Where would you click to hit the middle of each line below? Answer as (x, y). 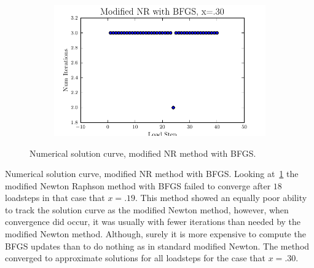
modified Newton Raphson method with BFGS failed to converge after (138, 185)
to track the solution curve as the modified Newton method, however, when (147, 209)
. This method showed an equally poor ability (221, 198)
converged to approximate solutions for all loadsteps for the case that (135, 258)
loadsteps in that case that (55, 198)
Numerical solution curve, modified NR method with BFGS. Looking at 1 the (152, 174)
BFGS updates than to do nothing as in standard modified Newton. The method (157, 246)
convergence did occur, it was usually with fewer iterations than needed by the (153, 222)
